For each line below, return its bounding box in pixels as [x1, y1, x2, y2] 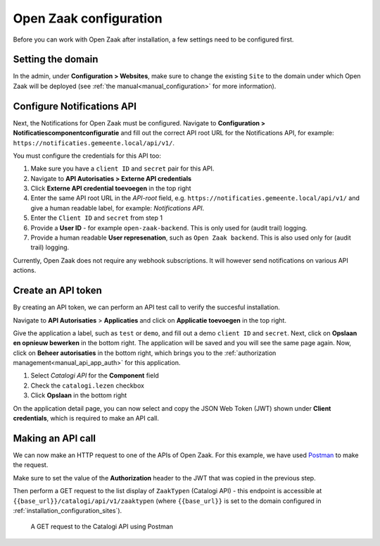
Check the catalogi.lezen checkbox [30, 381, 144, 390]
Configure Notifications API [13, 100, 137, 112]
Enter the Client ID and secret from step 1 [30, 213, 163, 222]
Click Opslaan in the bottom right [30, 391, 127, 399]
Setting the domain [13, 54, 99, 66]
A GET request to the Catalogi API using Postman [30, 522, 174, 531]
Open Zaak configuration [13, 11, 163, 26]
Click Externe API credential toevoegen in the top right [30, 184, 191, 193]
